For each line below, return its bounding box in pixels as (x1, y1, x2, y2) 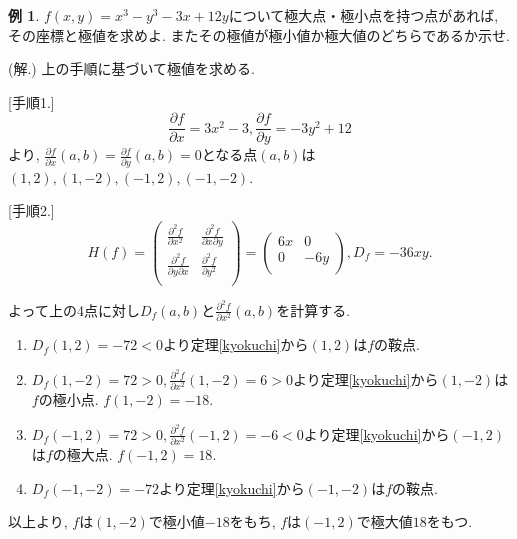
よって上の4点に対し (8, 299, 140, 320)
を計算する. (276, 299, 351, 320)
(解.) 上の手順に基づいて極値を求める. (8, 58, 255, 79)
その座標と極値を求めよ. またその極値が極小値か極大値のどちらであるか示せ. (8, 24, 510, 45)
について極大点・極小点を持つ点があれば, (228, 5, 499, 25)
